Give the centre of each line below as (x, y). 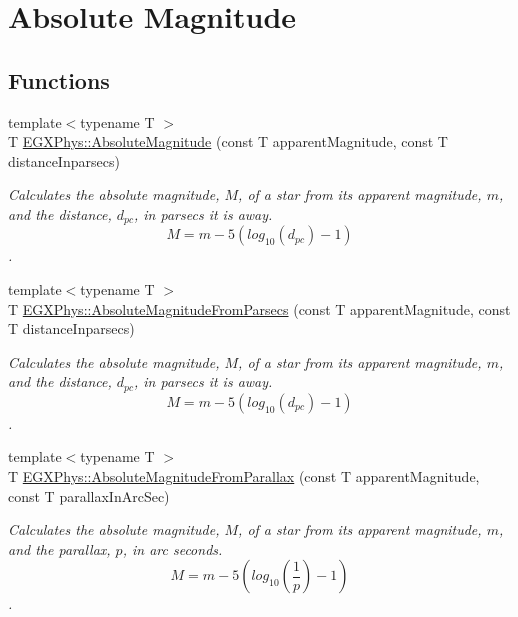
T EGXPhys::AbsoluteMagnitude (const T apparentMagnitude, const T (228, 141)
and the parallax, (59, 548)
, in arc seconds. (172, 548)
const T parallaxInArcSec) (89, 495)
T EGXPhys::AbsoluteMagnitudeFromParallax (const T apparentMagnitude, (244, 476)
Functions (59, 79)
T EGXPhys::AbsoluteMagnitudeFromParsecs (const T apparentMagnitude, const (259, 308)
